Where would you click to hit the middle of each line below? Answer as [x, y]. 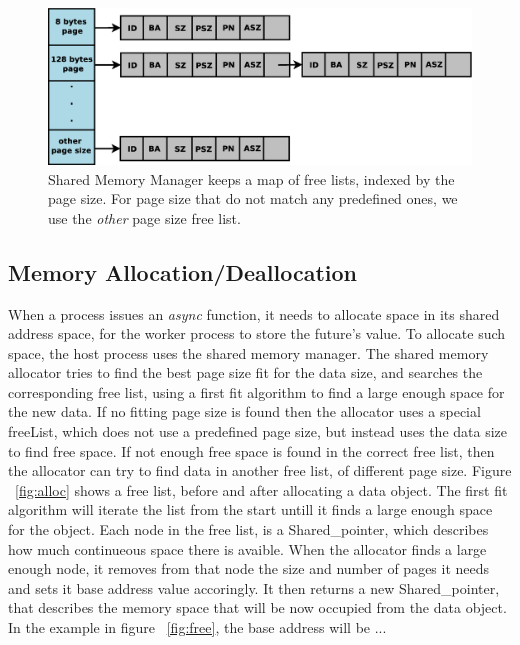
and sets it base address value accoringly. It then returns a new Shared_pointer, [254, 587]
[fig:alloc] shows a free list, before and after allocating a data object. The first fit [261, 489]
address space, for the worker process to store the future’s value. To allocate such [257, 333]
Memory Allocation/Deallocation [182, 271]
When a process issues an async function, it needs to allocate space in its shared [254, 313]
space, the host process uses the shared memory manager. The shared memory [248, 352]
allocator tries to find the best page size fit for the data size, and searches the [245, 372]
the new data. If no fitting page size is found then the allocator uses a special [244, 411]
